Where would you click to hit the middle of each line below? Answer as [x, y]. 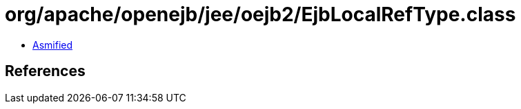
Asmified [53, 45]
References [45, 71]
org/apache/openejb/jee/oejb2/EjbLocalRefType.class [260, 14]
